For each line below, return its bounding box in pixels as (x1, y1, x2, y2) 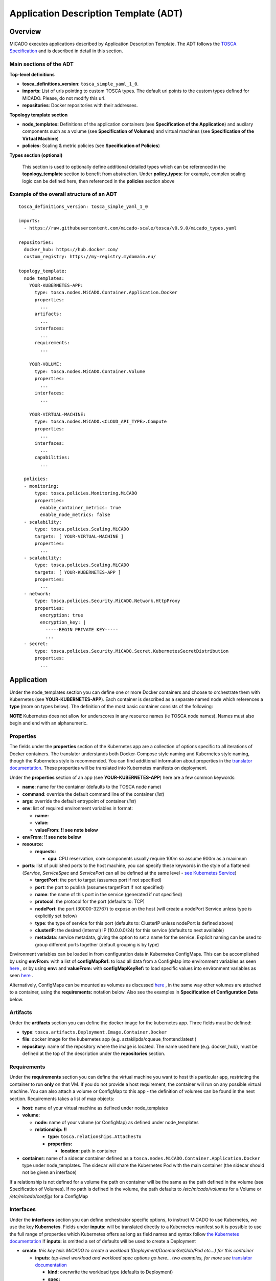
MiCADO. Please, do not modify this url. (22, 95, 106, 101)
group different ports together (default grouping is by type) (35, 941, 159, 947)
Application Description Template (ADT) (9, 8, 183, 19)
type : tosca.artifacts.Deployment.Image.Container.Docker (22, 1029, 167, 1035)
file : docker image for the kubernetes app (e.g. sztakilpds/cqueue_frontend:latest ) (22, 1036, 197, 1042)
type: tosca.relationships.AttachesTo (48, 1133, 142, 1140)
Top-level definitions (9, 71, 55, 77)
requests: (35, 848, 56, 854)
